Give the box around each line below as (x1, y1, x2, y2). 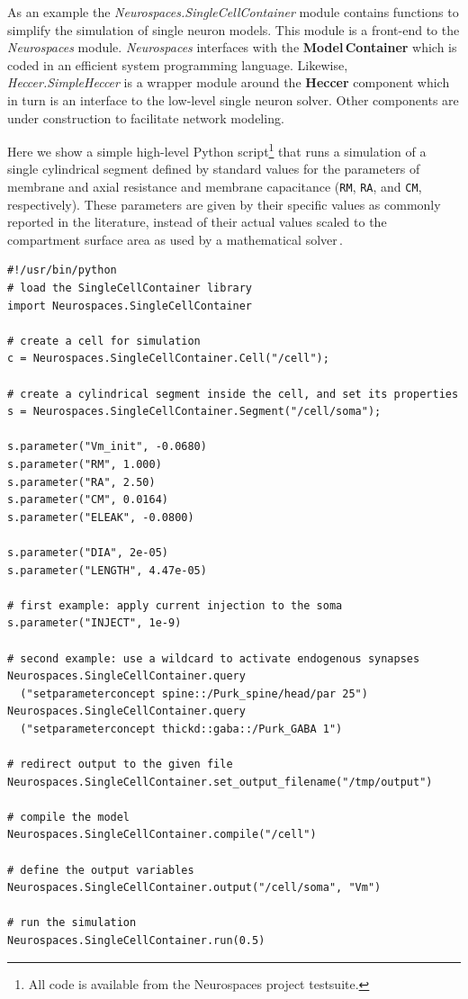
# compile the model (7, 810, 130, 823)
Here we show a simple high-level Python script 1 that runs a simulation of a (7, 139, 427, 160)
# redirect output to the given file (7, 758, 233, 771)
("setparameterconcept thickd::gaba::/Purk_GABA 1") (20, 722, 343, 735)
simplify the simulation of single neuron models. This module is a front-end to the (7, 20, 460, 39)
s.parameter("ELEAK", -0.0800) (7, 510, 194, 524)
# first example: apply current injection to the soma (7, 598, 343, 612)
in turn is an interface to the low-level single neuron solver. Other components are (7, 90, 459, 109)
